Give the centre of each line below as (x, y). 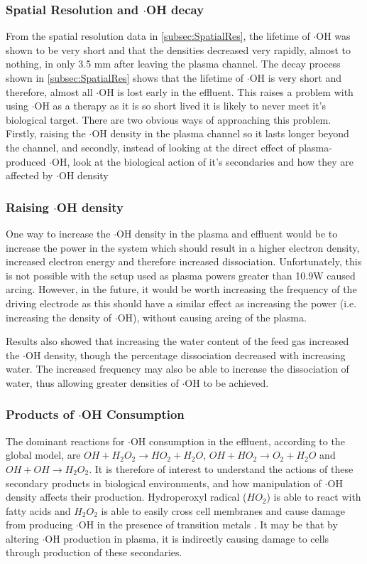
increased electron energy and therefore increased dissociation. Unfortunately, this (184, 261)
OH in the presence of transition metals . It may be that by (208, 525)
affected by (29, 175)
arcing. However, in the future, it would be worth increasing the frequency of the (181, 289)
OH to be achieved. (227, 382)
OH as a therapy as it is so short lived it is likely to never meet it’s (180, 106)
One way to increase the (58, 233)
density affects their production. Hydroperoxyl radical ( (126, 497)
